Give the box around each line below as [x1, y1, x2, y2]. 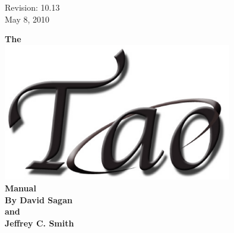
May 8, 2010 [5, 12, 50, 25]
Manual [5, 181, 36, 194]
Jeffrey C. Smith [5, 216, 74, 229]
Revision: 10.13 [5, 1, 60, 13]
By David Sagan [5, 193, 72, 206]
